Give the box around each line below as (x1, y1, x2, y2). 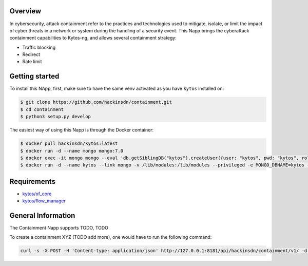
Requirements (9, 177, 56, 186)
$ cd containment (20, 106, 64, 112)
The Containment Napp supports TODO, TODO (9, 225, 109, 231)
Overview (9, 7, 42, 15)
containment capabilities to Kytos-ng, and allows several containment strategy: (9, 35, 177, 41)
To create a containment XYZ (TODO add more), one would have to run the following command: (9, 234, 212, 240)
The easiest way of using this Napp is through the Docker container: (9, 127, 154, 133)
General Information (9, 211, 75, 220)
